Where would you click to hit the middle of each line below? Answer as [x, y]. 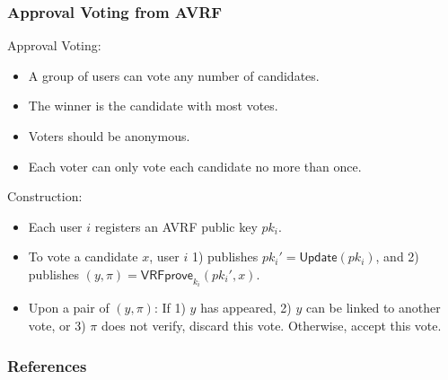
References [47, 365]
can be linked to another [373, 308]
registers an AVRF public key [176, 226]
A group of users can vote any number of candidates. [174, 75]
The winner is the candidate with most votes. [153, 106]
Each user [55, 226]
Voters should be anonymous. [109, 136]
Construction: [45, 196]
